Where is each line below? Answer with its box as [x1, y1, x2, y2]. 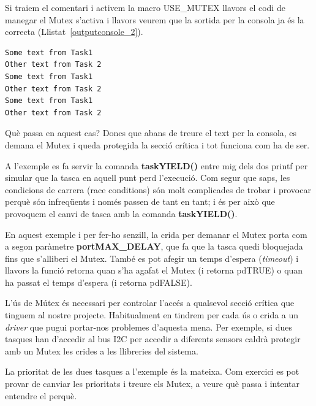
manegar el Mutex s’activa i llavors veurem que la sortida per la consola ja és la [5, 13, 304, 26]
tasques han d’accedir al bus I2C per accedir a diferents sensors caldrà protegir [5, 332, 301, 345]
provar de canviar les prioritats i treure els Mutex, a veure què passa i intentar [5, 377, 299, 390]
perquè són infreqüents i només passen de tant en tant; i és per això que [5, 195, 275, 208]
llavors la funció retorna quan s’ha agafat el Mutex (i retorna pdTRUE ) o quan [5, 264, 303, 277]
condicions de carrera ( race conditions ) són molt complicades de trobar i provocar [5, 183, 311, 196]
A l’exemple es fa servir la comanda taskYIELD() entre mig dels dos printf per [5, 159, 308, 172]
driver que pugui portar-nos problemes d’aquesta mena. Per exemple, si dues [5, 320, 292, 333]
